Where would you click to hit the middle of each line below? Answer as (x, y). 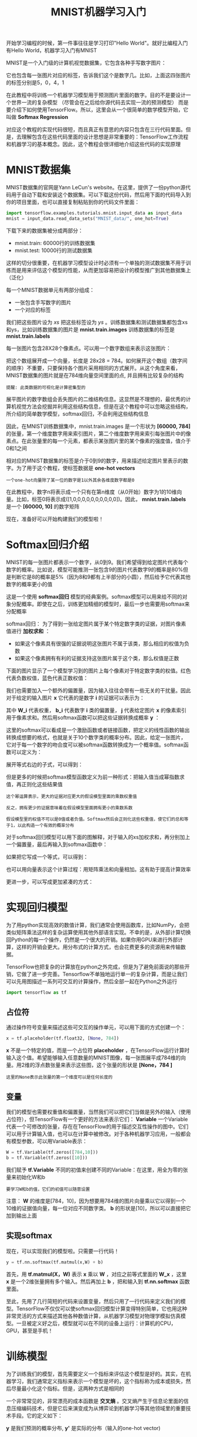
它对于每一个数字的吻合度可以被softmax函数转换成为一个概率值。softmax (95, 745)
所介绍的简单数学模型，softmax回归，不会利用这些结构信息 (77, 413)
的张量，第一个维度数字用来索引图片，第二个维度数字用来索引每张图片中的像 (98, 433)
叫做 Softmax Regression (37, 117)
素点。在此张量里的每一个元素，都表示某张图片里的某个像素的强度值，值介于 (98, 441)
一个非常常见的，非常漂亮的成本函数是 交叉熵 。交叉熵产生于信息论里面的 (95, 1401)
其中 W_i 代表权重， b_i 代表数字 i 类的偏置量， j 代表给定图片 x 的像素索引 (96, 710)
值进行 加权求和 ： (28, 631)
